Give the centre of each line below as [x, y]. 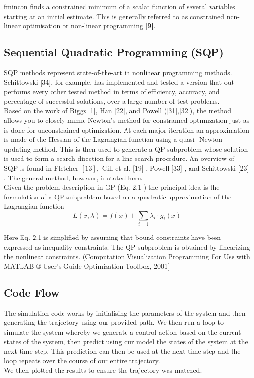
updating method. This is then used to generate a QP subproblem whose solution [126, 149]
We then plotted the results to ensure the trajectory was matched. [103, 370]
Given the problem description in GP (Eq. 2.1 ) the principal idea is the [112, 187]
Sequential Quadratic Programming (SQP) [114, 52]
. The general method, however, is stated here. [73, 177]
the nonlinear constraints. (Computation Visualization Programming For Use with [127, 256]
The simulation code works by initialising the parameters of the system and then [125, 312]
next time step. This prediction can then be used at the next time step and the [122, 351]
